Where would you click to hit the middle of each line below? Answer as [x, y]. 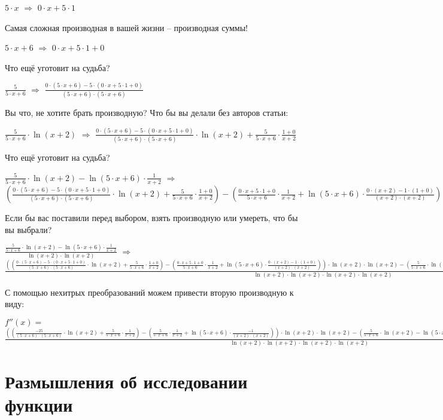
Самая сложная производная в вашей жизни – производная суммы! [127, 27]
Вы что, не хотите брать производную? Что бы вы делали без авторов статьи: [147, 112]
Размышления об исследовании [126, 381]
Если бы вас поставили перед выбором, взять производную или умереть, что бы [151, 218]
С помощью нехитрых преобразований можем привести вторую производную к [149, 292]
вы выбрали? [28, 229]
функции [39, 405]
